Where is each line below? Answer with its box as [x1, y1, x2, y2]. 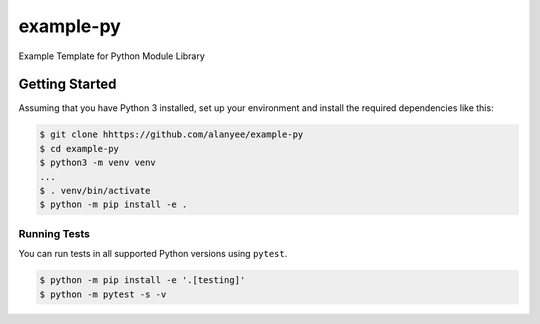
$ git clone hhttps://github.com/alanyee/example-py [39, 129, 304, 140]
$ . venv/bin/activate [39, 185, 151, 196]
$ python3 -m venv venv [39, 157, 157, 169]
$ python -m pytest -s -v [39, 288, 167, 300]
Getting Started [18, 76, 117, 93]
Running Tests [18, 226, 90, 240]
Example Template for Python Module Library [18, 50, 205, 62]
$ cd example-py [39, 143, 120, 154]
